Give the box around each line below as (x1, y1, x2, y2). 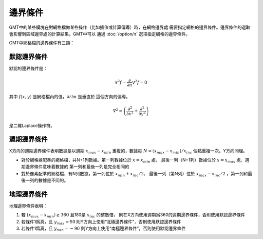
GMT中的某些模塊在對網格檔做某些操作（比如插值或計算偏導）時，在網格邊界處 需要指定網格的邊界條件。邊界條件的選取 (9, 24, 251, 30)
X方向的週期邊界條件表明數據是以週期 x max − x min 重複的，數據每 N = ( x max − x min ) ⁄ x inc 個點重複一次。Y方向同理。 (9, 148, 248, 155)
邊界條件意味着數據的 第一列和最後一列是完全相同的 (25, 164, 129, 170)
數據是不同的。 (38, 177, 68, 183)
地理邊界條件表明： (9, 202, 48, 209)
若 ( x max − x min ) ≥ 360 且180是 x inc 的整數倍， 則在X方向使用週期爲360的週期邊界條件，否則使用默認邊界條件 (21, 212, 245, 219)
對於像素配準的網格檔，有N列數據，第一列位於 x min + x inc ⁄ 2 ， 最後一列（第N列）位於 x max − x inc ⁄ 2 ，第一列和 (21, 170, 248, 178)
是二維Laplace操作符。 (9, 122, 55, 129)
